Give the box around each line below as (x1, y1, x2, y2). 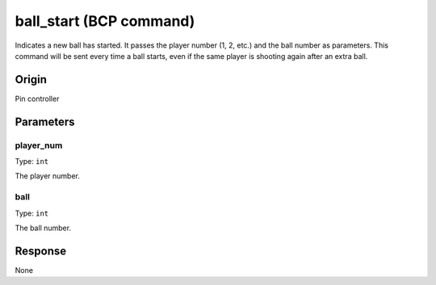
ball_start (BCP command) (15, 12, 195, 30)
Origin (15, 73, 48, 86)
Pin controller (15, 94, 60, 103)
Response (15, 244, 67, 258)
